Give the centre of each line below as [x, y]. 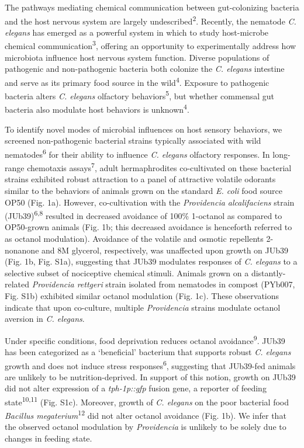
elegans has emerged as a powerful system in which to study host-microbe [137, 32]
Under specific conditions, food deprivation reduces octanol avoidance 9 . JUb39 [145, 339]
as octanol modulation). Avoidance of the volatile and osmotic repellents [134, 238]
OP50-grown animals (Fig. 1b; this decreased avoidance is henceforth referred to [148, 227]
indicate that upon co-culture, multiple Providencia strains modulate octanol [143, 307]
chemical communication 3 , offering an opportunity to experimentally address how [151, 45]
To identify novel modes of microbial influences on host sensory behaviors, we [144, 129]
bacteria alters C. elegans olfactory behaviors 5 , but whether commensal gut [139, 95]
